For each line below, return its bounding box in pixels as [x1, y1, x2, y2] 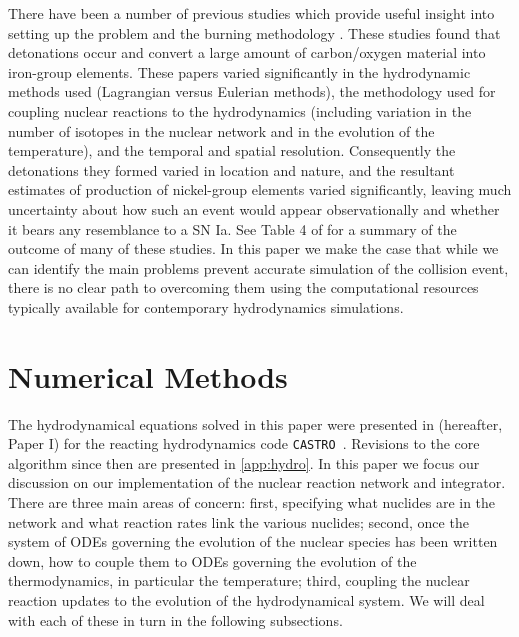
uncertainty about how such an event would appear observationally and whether [8, 198, 500, 219]
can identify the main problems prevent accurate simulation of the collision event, [8, 257, 509, 278]
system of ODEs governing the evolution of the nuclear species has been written [8, 531, 498, 552]
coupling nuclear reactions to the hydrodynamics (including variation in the [8, 100, 472, 121]
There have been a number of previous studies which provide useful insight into [8, 3, 495, 23]
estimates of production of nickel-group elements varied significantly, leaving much [8, 179, 512, 200]
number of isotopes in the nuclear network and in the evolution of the [8, 120, 435, 141]
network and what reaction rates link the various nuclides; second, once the [8, 511, 469, 532]
